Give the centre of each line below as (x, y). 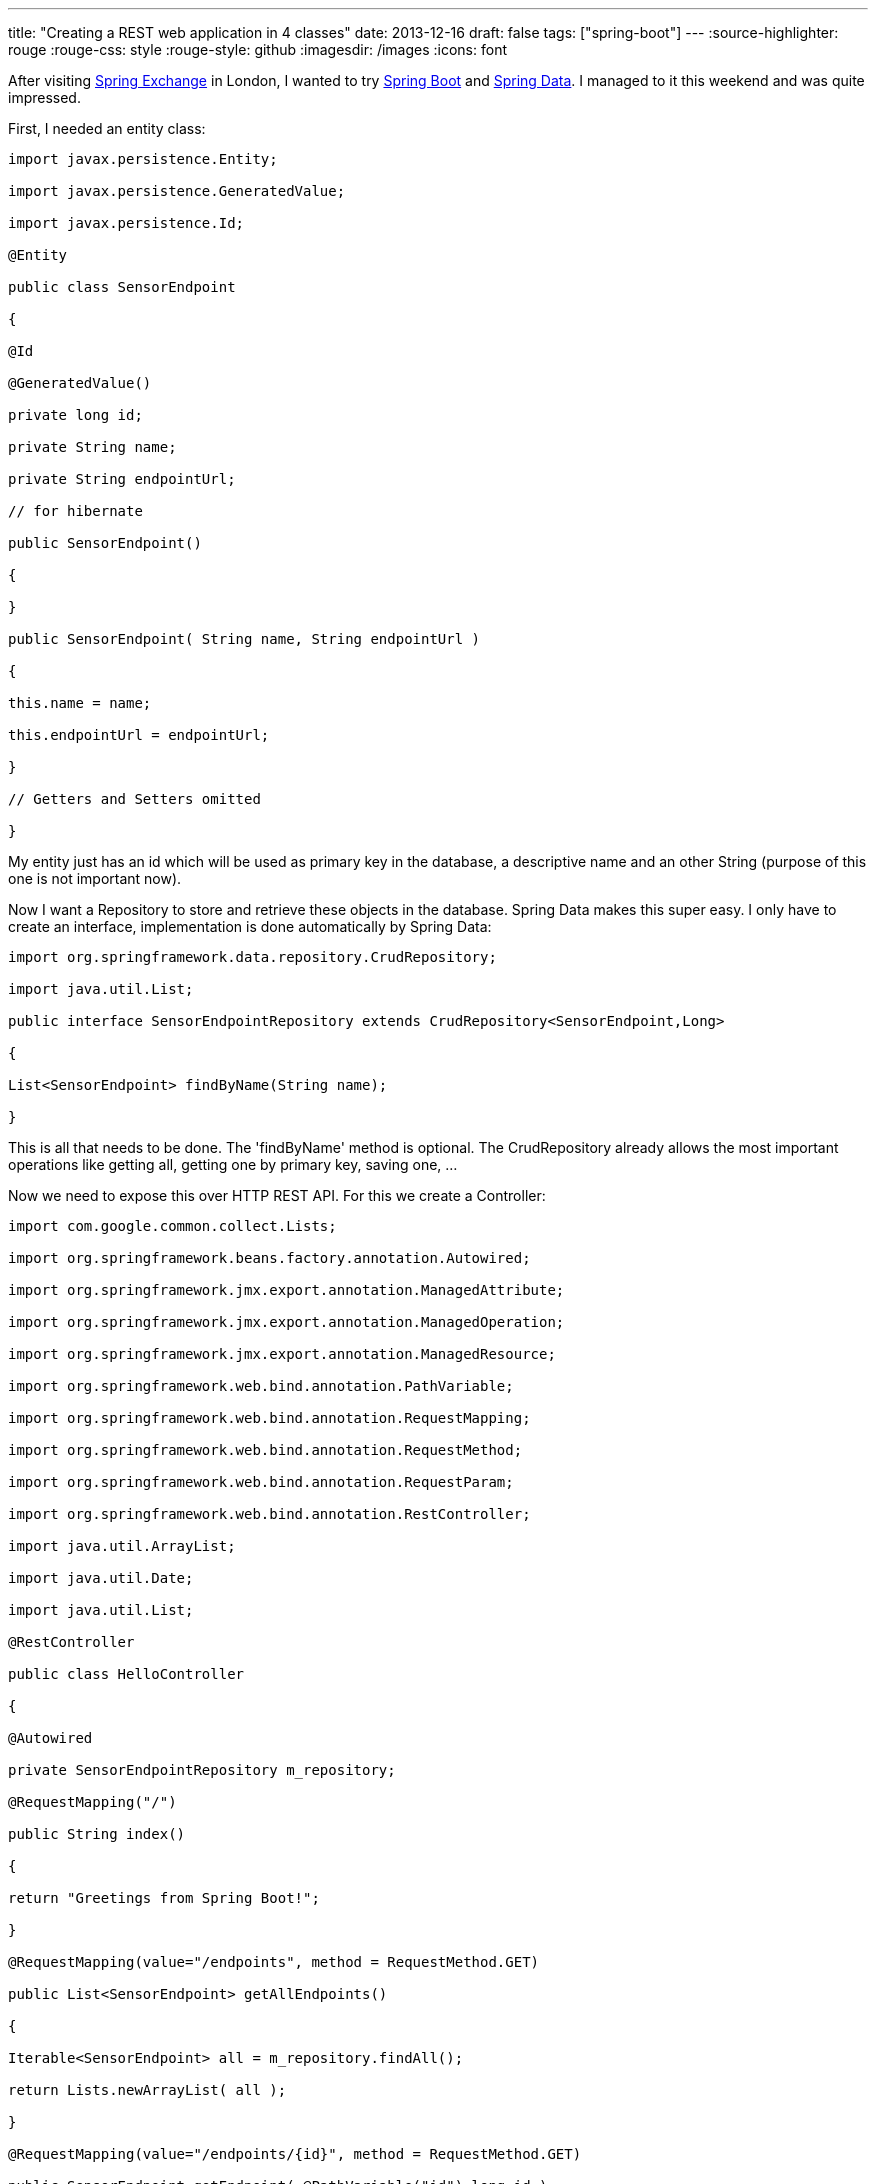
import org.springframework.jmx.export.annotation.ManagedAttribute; (286, 1290)
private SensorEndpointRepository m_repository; (202, 1770)
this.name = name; (80, 703)
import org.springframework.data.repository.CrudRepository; (252, 957)
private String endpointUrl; (122, 479)
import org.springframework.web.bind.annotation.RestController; (269, 1514)
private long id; (75, 415)
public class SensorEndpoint (122, 287)
